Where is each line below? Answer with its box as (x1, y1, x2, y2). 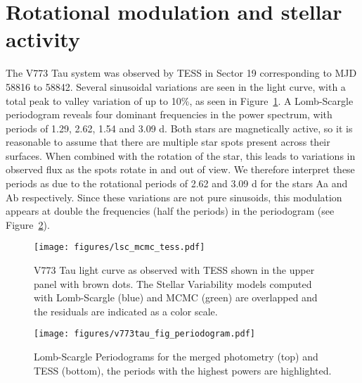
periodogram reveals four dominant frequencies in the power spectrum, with (6, 107, 332, 122)
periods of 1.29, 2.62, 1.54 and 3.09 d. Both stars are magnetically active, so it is (6, 120, 353, 135)
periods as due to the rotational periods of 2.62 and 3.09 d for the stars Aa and (6, 176, 348, 191)
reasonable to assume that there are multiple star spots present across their (6, 134, 330, 149)
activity (6, 25, 80, 54)
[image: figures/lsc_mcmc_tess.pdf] (34, 242, 205, 253)
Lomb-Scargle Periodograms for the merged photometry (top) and (34, 349, 318, 364)
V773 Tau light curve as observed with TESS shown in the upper (34, 263, 315, 277)
